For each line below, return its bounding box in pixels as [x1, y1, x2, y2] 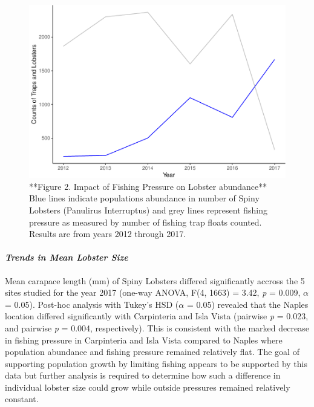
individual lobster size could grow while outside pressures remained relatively [5, 380, 290, 393]
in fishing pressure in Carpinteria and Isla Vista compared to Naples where [5, 333, 283, 346]
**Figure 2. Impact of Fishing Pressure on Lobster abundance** [29, 180, 267, 192]
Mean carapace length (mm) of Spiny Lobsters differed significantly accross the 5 [5, 274, 305, 287]
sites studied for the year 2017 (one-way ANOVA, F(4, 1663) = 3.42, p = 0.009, [5, 286, 301, 299]
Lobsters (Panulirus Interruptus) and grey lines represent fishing [29, 203, 268, 216]
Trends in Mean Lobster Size [5, 251, 128, 264]
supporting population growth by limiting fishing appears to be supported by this [5, 357, 307, 370]
